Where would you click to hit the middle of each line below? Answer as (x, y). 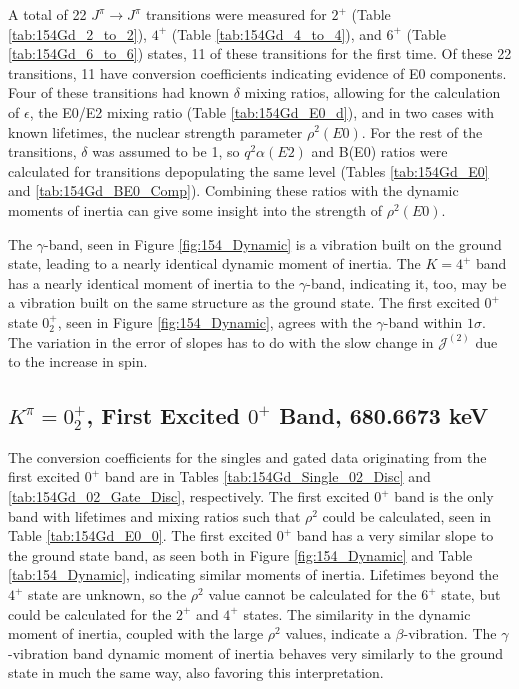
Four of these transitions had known (119, 92)
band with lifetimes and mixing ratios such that (154, 515)
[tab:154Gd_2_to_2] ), (77, 33)
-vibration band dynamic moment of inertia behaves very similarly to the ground (256, 652)
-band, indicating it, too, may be (406, 282)
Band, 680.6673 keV (384, 415)
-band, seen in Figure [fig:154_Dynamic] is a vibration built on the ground (273, 243)
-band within (423, 321)
